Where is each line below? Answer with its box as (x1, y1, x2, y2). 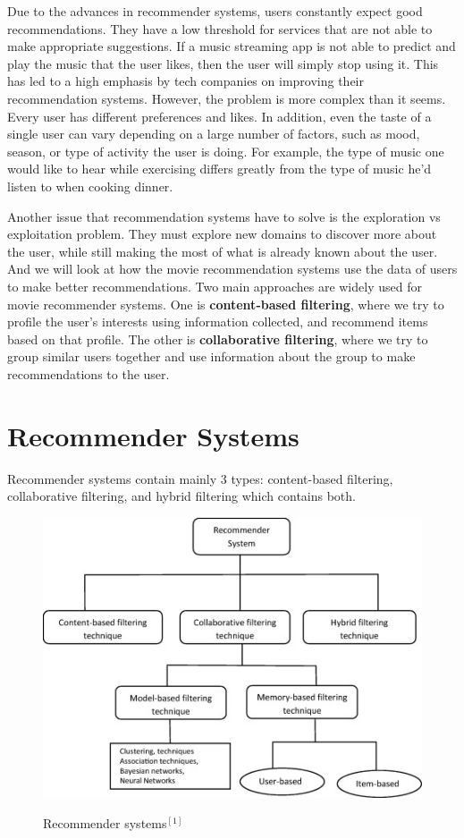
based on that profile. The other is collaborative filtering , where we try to (7, 329, 428, 348)
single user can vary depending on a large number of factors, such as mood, (7, 124, 420, 143)
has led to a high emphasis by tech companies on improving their (7, 72, 364, 90)
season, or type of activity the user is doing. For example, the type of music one (7, 141, 444, 160)
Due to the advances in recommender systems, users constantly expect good (7, 2, 423, 20)
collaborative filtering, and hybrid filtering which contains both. (7, 487, 356, 505)
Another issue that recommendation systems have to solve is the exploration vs (7, 207, 441, 225)
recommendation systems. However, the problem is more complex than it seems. (7, 89, 446, 107)
